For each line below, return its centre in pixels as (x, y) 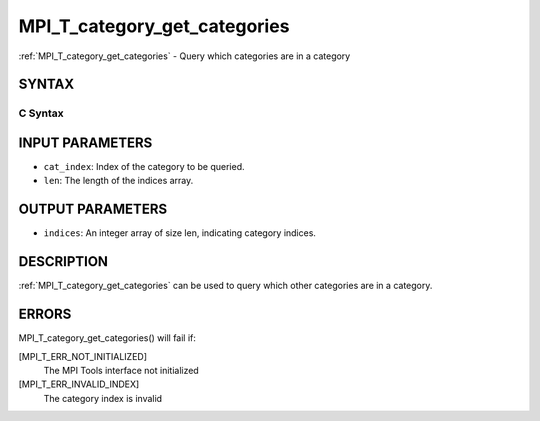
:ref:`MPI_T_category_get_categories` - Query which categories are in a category (184, 56)
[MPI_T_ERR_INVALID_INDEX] (79, 384)
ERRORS (45, 314)
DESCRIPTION (63, 261)
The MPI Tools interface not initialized (121, 370)
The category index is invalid (103, 398)
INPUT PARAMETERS (85, 142)
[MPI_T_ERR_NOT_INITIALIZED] (83, 356)
